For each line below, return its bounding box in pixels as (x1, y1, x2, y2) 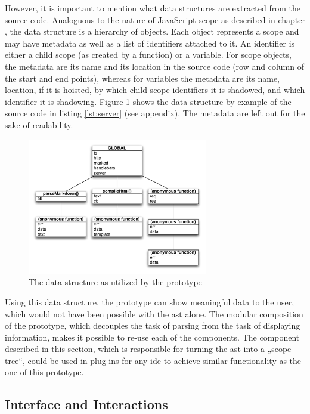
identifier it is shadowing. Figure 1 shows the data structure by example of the (5, 95, 292, 107)
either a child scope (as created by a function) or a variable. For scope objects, (5, 48, 292, 61)
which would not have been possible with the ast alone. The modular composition (5, 307, 303, 320)
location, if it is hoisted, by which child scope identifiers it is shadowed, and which (5, 84, 305, 96)
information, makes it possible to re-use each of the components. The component (5, 330, 300, 343)
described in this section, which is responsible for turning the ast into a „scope (5, 342, 292, 355)
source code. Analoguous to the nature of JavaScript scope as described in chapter (5, 13, 305, 26)
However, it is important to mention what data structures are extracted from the (5, 2, 300, 14)
